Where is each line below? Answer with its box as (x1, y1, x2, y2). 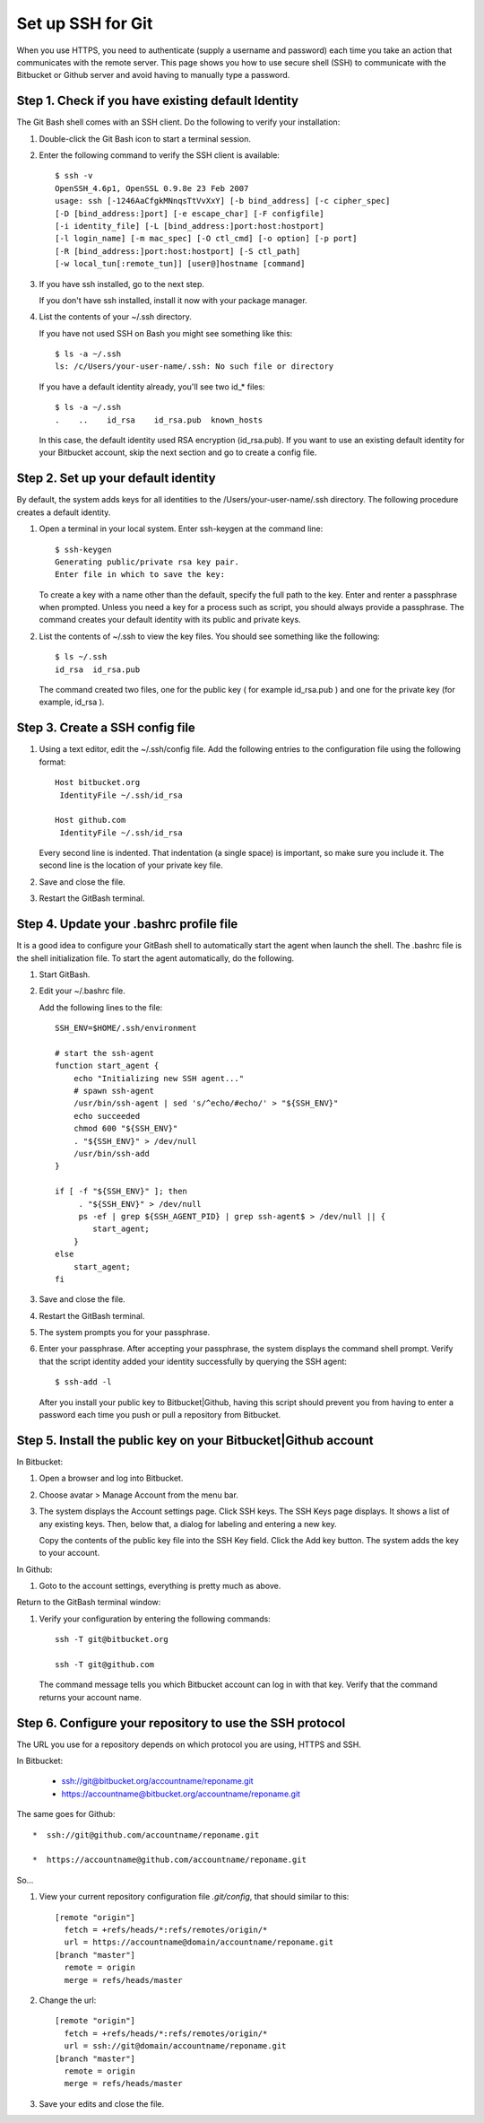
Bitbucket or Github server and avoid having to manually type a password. (16, 70, 290, 81)
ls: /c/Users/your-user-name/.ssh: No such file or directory (55, 362, 334, 371)
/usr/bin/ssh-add (73, 1149, 150, 1158)
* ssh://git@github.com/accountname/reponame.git (32, 1830, 260, 1839)
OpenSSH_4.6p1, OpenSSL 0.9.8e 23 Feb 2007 (55, 183, 249, 193)
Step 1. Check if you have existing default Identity (16, 93, 299, 109)
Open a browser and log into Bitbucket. (39, 1472, 184, 1484)
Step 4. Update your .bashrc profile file (16, 916, 238, 932)
